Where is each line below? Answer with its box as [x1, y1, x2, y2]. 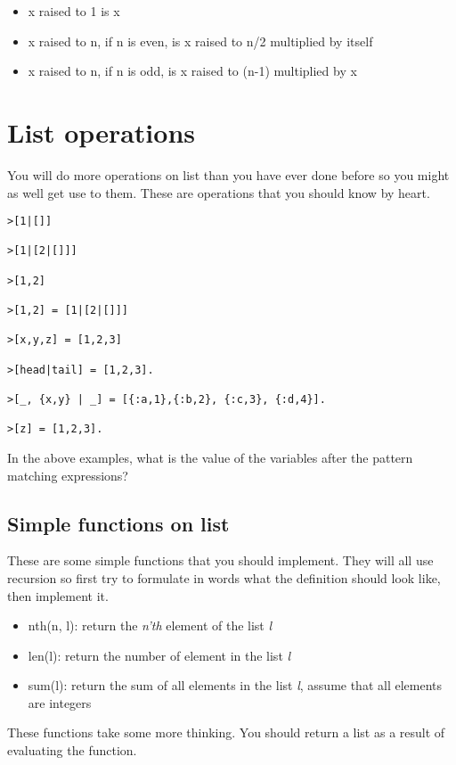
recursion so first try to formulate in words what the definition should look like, [7, 568, 441, 587]
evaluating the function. [7, 741, 137, 760]
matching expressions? [7, 465, 128, 484]
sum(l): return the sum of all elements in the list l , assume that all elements [28, 676, 443, 695]
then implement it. [7, 586, 109, 605]
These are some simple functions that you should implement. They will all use [7, 551, 434, 570]
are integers [28, 693, 92, 712]
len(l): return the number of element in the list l [28, 646, 291, 664]
